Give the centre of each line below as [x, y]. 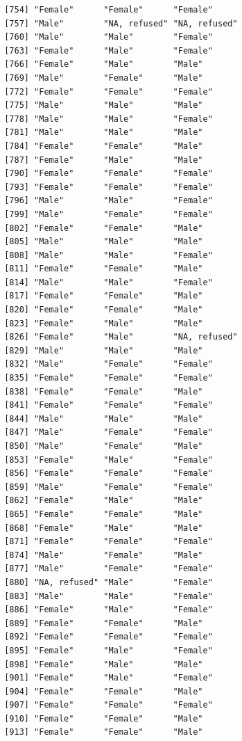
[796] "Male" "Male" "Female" [109, 201]
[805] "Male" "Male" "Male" [104, 242]
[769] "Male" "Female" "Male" [104, 78]
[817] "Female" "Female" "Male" [104, 296]
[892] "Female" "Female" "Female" [109, 637]
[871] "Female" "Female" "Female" [109, 542]
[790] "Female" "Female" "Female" [109, 174]
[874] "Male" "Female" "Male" [104, 555]
